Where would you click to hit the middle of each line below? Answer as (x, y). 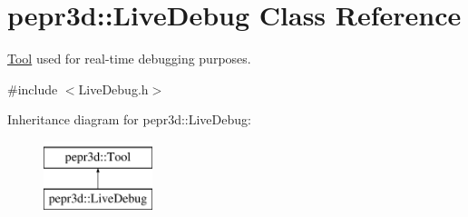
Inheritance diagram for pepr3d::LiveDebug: (129, 119)
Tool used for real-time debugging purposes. (129, 59)
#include (33, 89)
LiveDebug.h (113, 89)
